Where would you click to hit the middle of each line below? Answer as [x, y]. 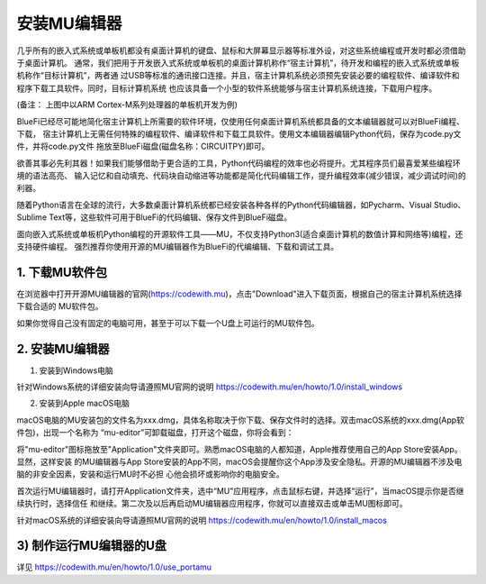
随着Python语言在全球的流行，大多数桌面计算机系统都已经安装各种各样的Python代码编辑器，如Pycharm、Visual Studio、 [241, 205]
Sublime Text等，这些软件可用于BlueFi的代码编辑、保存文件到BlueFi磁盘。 [154, 217]
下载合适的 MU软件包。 [60, 306]
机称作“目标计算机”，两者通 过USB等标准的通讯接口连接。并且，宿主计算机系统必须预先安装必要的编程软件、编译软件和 [238, 76]
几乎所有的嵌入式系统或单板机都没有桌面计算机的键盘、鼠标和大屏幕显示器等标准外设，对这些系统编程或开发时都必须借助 [241, 50]
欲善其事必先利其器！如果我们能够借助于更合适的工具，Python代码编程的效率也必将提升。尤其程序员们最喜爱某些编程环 [238, 163]
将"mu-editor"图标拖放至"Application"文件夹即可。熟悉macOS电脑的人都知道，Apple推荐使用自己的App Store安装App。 [239, 449]
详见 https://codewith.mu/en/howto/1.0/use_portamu [114, 567]
